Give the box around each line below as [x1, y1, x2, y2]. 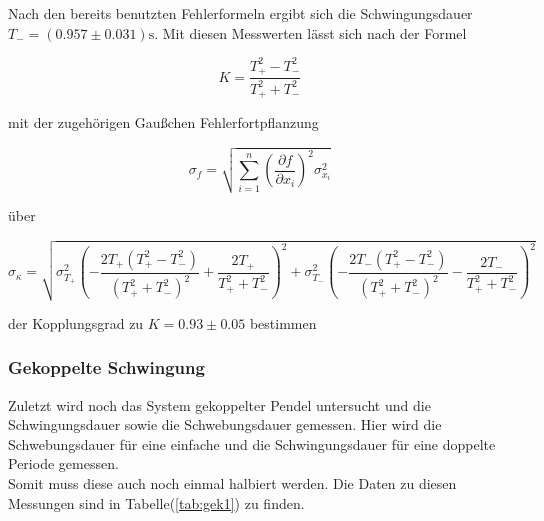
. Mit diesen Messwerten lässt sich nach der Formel [154, 22, 467, 43]
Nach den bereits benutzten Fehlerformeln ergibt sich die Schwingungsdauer [8, 3, 473, 23]
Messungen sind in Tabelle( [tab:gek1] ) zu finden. [8, 492, 305, 513]
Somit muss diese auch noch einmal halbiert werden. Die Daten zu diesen [8, 472, 457, 493]
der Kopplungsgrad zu [8, 312, 144, 333]
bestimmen [249, 312, 317, 333]
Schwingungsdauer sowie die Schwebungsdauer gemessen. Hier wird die [8, 414, 442, 435]
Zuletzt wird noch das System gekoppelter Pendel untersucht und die [8, 394, 431, 415]
